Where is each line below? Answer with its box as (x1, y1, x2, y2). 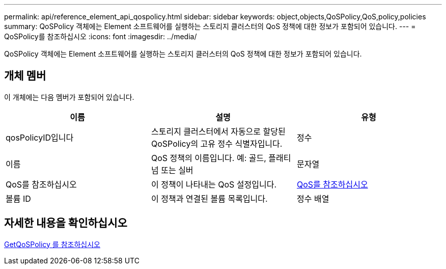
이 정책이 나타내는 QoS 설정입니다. (151, 179, 277, 190)
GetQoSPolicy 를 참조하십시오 (4, 239, 100, 249)
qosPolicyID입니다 (6, 132, 74, 143)
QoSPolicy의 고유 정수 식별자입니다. (151, 138, 283, 149)
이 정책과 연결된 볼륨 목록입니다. (151, 193, 268, 204)
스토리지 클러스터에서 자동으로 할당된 (151, 126, 286, 137)
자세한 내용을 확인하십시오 (4, 217, 127, 230)
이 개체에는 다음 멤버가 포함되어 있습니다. (4, 92, 134, 101)
